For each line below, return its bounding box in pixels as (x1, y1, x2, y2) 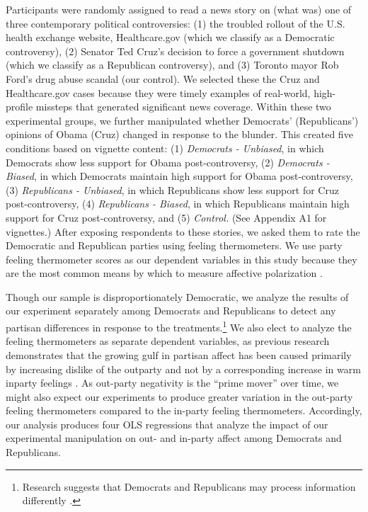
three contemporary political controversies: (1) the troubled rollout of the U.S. (6, 16, 345, 30)
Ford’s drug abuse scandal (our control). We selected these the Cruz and (6, 71, 320, 86)
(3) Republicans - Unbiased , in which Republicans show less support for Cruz (6, 182, 339, 197)
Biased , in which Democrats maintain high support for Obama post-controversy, (6, 169, 353, 183)
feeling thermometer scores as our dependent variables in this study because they (6, 251, 357, 266)
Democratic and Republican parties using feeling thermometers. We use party (6, 238, 343, 253)
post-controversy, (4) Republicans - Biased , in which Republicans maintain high (6, 196, 350, 211)
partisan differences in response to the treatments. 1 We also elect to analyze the (6, 318, 352, 334)
